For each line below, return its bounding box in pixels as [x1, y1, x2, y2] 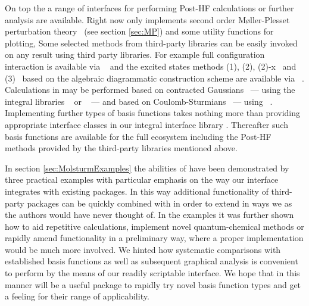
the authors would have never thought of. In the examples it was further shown [5, 208, 294, 221]
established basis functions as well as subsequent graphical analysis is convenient [5, 255, 298, 267]
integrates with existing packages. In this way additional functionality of [5, 185, 269, 197]
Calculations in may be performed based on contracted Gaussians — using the [5, 83, 295, 96]
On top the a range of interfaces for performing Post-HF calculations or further [5, 2, 294, 14]
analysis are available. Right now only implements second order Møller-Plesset [5, 13, 290, 26]
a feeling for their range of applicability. [5, 290, 149, 302]
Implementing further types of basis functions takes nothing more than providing [5, 107, 301, 119]
